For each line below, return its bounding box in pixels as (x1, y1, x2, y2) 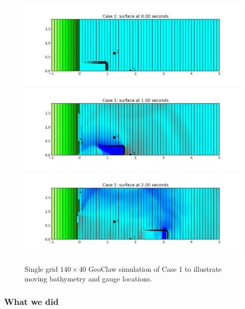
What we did (4, 295, 59, 307)
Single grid (24, 263, 58, 274)
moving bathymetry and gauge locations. (24, 273, 152, 284)
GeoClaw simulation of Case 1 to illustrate (88, 263, 222, 274)
